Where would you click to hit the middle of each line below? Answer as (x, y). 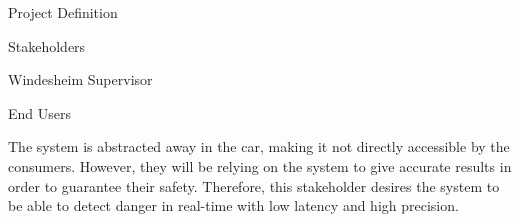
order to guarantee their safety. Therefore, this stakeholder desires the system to (254, 185)
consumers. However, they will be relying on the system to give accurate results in (260, 165)
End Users (39, 112)
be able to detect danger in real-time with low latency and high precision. (233, 205)
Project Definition (63, 12)
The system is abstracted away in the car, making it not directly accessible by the (259, 146)
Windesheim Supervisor (80, 79)
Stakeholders (47, 45)
